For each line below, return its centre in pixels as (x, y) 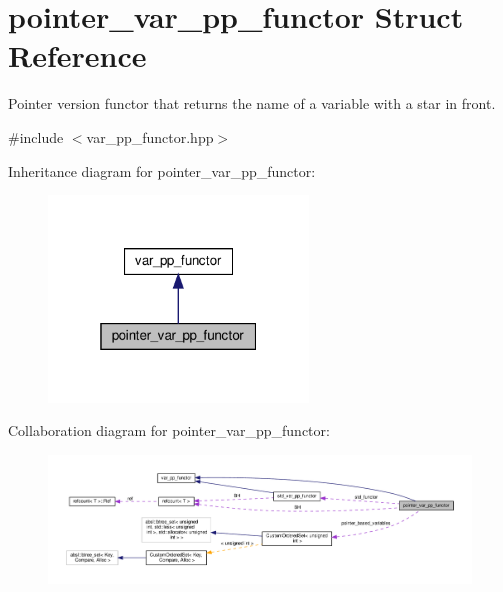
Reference (77, 55)
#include (36, 136)
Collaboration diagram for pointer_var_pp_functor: (169, 430)
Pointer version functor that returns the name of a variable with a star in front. (252, 103)
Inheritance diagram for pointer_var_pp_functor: (162, 170)
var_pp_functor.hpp (150, 136)
